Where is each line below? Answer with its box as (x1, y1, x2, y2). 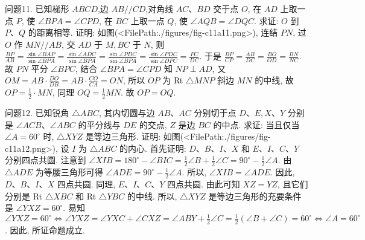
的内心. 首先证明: (119, 141, 186, 154)
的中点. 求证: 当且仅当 (213, 118, 300, 131)
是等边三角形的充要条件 (208, 189, 302, 202)
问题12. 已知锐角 (5, 106, 69, 118)
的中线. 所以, (127, 189, 177, 202)
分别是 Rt (5, 189, 43, 202)
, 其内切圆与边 (98, 106, 155, 118)
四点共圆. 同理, (57, 177, 116, 190)
